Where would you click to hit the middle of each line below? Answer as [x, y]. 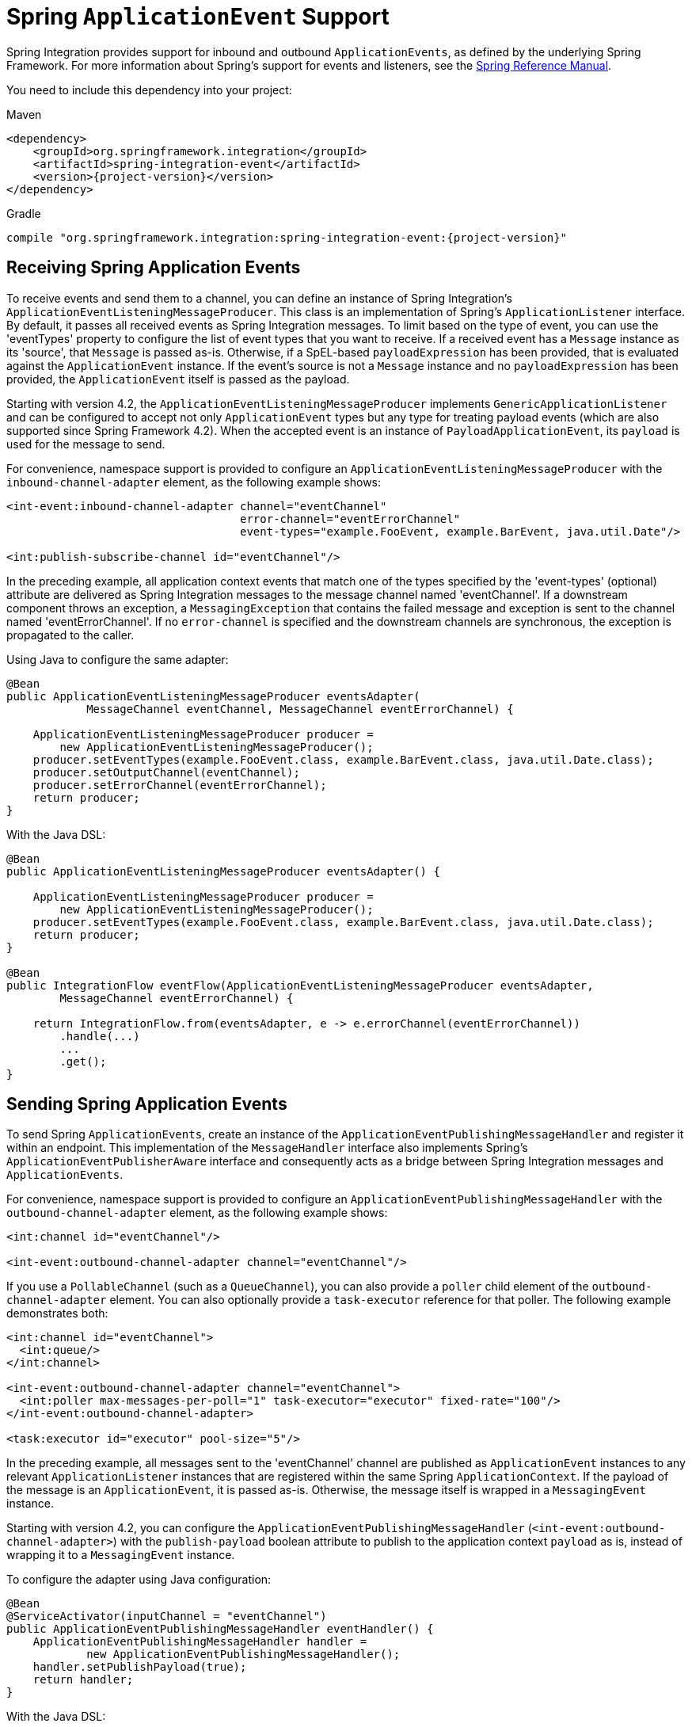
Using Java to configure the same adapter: [118, 659]
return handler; [83, 1680]
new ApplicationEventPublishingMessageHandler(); [243, 1655]
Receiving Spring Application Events [154, 268]
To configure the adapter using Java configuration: [139, 1580]
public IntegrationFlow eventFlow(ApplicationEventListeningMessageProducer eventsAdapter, [300, 985]
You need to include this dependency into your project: [149, 90]
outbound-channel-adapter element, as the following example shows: [197, 1213]
